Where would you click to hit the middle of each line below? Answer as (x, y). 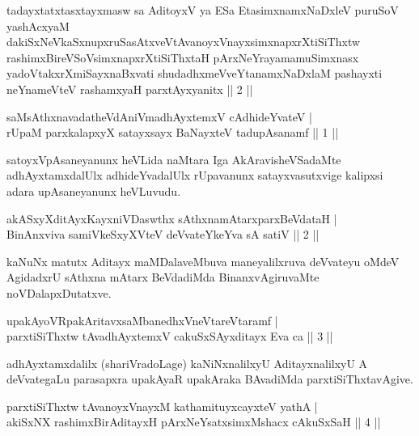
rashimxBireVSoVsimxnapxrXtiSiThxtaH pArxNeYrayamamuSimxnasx (183, 57)
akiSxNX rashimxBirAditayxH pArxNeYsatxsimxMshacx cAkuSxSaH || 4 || (194, 422)
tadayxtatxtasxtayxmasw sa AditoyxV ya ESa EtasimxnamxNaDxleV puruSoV (203, 10)
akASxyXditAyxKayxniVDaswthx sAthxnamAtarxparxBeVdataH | (172, 218)
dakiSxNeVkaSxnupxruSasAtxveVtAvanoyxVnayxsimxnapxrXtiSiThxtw (184, 42)
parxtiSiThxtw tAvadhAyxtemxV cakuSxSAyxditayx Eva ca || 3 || (170, 336)
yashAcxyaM (38, 25)
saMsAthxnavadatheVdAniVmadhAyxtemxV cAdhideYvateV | (159, 116)
